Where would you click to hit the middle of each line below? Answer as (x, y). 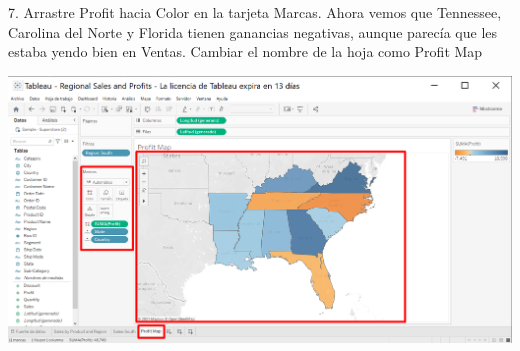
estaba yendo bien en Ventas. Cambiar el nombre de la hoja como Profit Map (245, 51)
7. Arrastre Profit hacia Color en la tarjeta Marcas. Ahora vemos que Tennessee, (255, 12)
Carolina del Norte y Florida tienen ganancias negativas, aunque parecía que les (253, 31)
